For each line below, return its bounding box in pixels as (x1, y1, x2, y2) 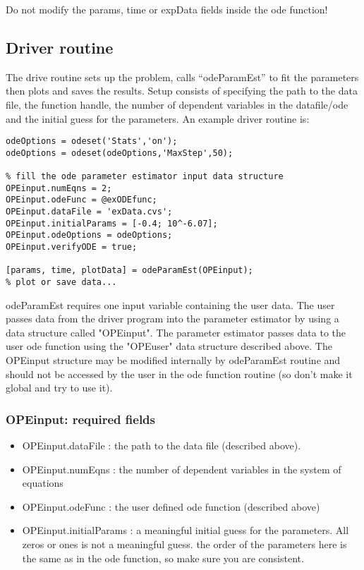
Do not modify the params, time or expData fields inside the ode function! (6, 2, 328, 16)
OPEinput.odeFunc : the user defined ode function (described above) (22, 499, 320, 514)
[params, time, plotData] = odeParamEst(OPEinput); (6, 265, 253, 276)
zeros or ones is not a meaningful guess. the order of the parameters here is (22, 537, 347, 552)
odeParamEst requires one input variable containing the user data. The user (6, 297, 335, 312)
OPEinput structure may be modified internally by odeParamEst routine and (6, 353, 341, 368)
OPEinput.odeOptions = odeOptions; (6, 230, 173, 241)
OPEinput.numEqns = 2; (6, 183, 112, 193)
